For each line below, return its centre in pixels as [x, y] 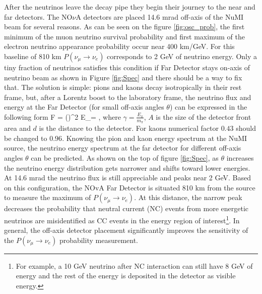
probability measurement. [99, 240]
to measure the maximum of [48, 197]
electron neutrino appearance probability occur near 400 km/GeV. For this [119, 46]
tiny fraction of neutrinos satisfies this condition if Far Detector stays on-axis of [127, 67]
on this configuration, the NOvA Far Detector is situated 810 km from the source [130, 187]
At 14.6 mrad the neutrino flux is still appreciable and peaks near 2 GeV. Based [127, 178]
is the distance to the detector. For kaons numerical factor [129, 128]
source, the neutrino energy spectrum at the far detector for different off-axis [123, 148]
